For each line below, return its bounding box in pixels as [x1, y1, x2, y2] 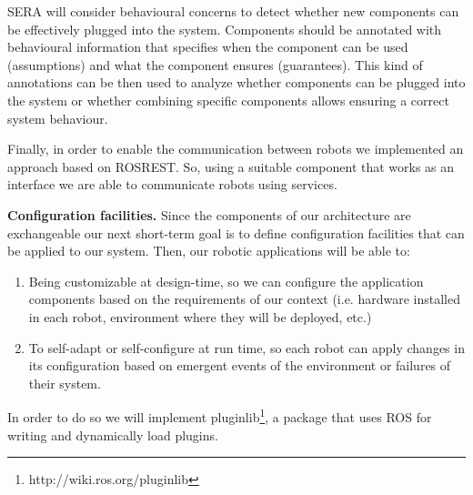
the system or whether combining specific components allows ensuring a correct [7, 90, 449, 109]
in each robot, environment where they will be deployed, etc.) [28, 307, 372, 326]
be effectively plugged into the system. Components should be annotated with [7, 19, 442, 38]
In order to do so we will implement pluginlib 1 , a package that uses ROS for [7, 405, 432, 426]
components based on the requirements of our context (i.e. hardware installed [28, 289, 460, 308]
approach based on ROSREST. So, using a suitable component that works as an [7, 157, 455, 176]
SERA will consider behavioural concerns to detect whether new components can [7, 2, 459, 20]
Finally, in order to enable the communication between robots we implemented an [7, 139, 464, 158]
